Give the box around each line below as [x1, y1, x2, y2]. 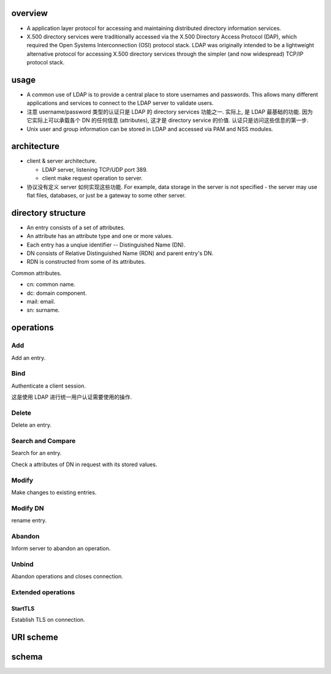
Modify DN [11, 504, 44, 512]
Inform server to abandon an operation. [11, 545, 111, 552]
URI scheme [11, 632, 58, 643]
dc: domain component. [26, 289, 87, 297]
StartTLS [11, 605, 35, 612]
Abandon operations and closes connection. [11, 573, 123, 580]
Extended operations [11, 588, 75, 597]
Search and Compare [11, 437, 76, 445]
